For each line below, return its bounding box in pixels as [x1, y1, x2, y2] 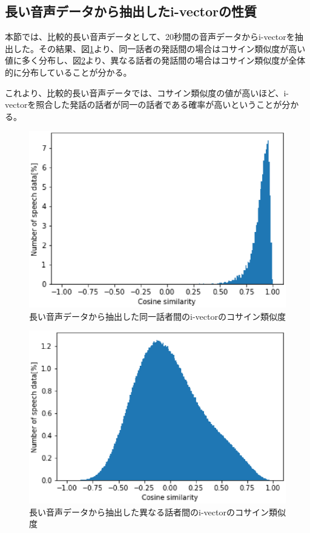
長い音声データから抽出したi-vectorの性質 [5, 2, 257, 21]
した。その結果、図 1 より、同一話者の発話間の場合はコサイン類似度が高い [13, 42, 306, 55]
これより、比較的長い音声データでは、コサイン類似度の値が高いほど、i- [5, 86, 289, 99]
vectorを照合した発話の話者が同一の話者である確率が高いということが [5, 98, 282, 111]
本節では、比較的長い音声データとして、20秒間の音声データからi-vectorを [5, 30, 295, 43]
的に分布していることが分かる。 [5, 65, 132, 78]
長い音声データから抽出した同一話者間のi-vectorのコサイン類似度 [29, 310, 286, 322]
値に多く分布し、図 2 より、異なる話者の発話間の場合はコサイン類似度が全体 [5, 54, 306, 67]
